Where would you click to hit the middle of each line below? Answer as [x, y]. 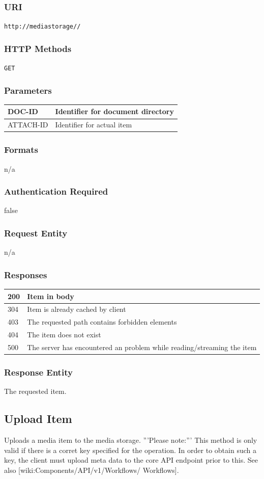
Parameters [28, 90]
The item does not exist [64, 335]
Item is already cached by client [77, 309]
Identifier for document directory [114, 111]
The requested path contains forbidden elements [102, 322]
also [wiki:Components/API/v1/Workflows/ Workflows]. [92, 470]
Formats [21, 150]
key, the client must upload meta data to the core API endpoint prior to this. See [131, 460]
